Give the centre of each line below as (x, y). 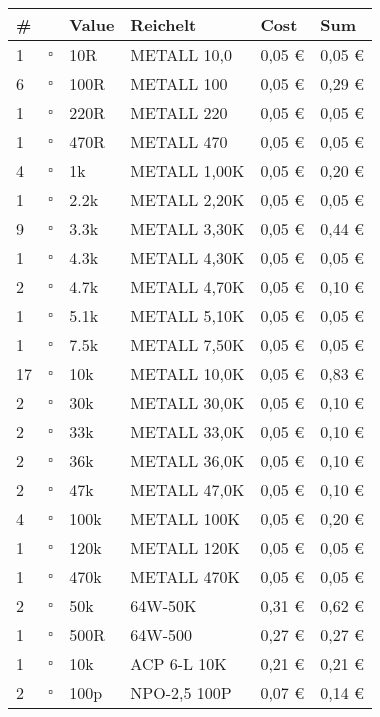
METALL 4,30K (187, 257)
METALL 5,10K (187, 315)
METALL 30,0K (187, 402)
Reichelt (163, 24)
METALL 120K (185, 547)
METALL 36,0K (187, 460)
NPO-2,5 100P (181, 692)
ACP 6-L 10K (178, 663)
